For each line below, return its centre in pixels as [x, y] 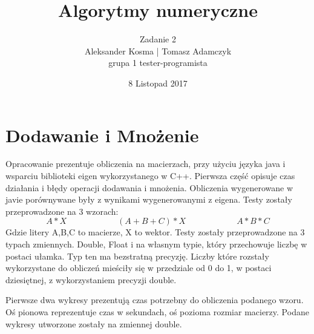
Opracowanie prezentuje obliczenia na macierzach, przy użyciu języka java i [146, 164]
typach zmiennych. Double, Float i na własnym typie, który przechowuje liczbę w [156, 244]
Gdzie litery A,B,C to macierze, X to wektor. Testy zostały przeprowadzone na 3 [155, 232]
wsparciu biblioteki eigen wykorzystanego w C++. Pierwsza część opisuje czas [150, 176]
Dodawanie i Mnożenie [102, 135]
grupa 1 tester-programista [158, 63]
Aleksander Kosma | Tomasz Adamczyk [158, 51]
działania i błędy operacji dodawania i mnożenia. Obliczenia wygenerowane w [149, 187]
